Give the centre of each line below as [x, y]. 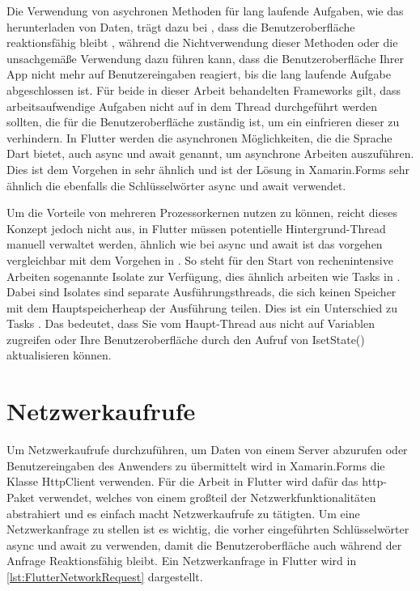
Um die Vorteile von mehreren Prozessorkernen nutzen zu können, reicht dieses [202, 213]
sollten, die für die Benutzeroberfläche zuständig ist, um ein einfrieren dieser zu [203, 122]
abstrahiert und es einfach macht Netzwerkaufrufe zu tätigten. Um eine [183, 513]
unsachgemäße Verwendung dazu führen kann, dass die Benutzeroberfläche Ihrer [206, 58]
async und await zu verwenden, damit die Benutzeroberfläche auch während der [204, 544]
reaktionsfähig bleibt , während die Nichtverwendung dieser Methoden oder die [202, 43]
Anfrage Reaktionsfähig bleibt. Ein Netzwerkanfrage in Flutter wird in [182, 561]
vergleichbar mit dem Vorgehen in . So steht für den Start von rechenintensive [200, 259]
